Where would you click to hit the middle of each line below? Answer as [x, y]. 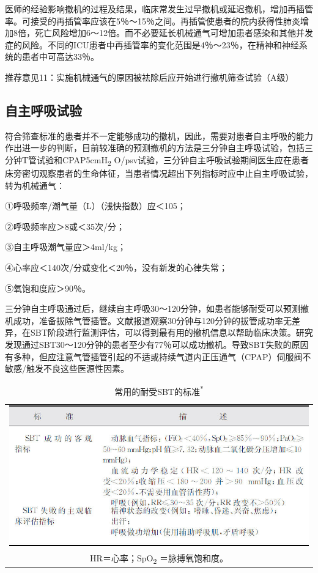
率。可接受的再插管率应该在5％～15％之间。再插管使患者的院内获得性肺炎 [153, 20]
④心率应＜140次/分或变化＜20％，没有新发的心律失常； [116, 268]
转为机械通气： [35, 185]
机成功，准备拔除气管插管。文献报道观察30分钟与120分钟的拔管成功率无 [148, 320]
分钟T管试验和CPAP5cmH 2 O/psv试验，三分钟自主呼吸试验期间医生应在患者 [157, 160]
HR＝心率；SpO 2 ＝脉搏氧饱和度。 [159, 558]
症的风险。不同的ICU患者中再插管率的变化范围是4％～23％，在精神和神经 [152, 44]
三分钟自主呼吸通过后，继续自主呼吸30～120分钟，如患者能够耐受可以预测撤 [157, 309]
